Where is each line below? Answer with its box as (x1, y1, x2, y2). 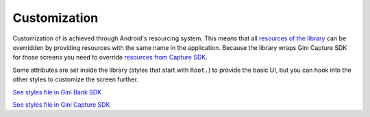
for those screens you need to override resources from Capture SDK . (12, 53, 208, 62)
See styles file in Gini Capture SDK (12, 100, 110, 109)
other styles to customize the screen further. (12, 75, 138, 83)
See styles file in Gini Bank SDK (12, 88, 102, 96)
